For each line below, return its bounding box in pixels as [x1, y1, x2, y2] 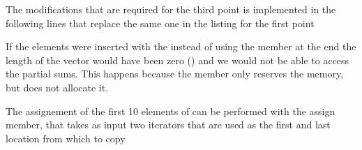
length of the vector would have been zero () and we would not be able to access [6, 52, 349, 67]
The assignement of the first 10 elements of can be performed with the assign [6, 103, 335, 118]
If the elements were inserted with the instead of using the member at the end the [6, 39, 356, 54]
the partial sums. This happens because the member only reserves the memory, [6, 66, 344, 81]
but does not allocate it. [6, 80, 109, 94]
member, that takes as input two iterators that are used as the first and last [6, 117, 331, 132]
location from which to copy [6, 130, 126, 145]
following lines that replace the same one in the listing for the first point [6, 15, 315, 30]
